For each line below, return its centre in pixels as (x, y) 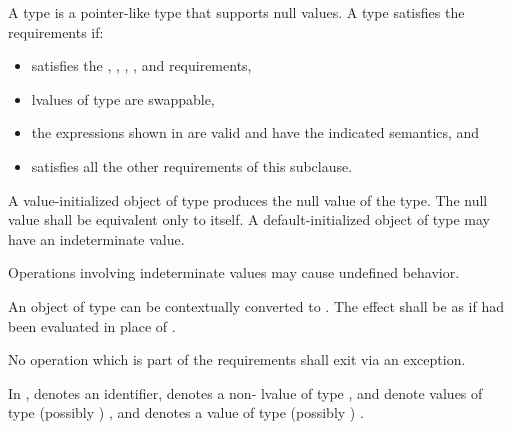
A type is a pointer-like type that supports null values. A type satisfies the (236, 12)
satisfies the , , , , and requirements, (141, 65)
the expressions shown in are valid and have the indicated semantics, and (255, 132)
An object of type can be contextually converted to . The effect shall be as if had (256, 305)
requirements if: (56, 31)
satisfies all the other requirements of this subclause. (192, 165)
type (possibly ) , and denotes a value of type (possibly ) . (186, 412)
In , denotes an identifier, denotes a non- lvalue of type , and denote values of (245, 392)
